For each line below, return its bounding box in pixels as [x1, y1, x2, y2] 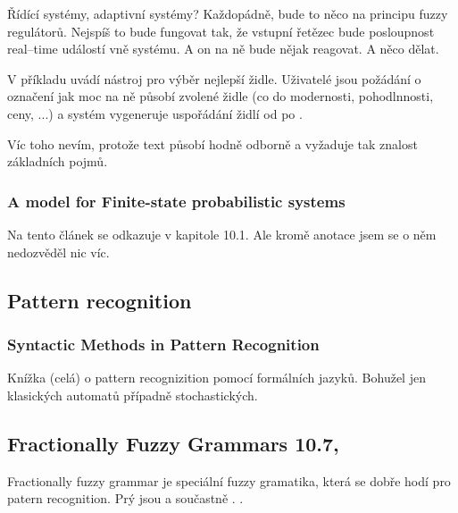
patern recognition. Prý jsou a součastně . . [7, 489, 244, 508]
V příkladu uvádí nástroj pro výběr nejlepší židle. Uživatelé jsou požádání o [7, 69, 421, 88]
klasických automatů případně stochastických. [7, 385, 258, 404]
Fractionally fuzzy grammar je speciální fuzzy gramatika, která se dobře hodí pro [7, 471, 451, 490]
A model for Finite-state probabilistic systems [7, 189, 346, 212]
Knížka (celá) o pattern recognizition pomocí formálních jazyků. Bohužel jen [7, 368, 426, 387]
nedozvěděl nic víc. [7, 242, 110, 261]
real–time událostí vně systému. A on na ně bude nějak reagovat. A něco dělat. [7, 39, 439, 58]
